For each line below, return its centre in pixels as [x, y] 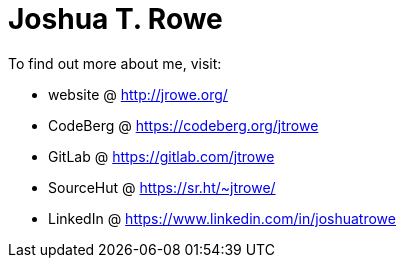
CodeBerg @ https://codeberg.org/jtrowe [183, 125]
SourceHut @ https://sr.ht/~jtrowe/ [162, 187]
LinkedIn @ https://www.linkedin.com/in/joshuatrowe [222, 218]
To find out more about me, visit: [115, 63]
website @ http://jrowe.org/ [138, 94]
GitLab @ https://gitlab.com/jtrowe [161, 156]
